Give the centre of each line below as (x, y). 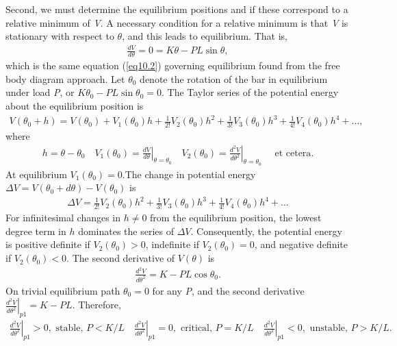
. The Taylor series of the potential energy (250, 92)
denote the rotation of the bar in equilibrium (234, 78)
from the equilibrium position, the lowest (236, 218)
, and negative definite (301, 244)
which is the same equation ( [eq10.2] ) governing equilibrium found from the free (173, 65)
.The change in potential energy (189, 174)
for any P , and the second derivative (228, 290)
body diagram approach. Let (65, 78)
